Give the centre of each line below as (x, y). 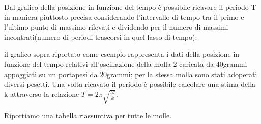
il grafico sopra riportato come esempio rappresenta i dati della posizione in (122, 54)
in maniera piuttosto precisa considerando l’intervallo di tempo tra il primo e (124, 17)
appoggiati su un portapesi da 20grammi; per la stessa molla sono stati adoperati (131, 74)
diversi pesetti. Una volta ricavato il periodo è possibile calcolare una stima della (130, 84)
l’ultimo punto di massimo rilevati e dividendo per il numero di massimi (116, 27)
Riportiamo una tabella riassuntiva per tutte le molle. (88, 115)
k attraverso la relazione (42, 94)
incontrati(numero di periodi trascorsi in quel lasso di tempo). (101, 36)
